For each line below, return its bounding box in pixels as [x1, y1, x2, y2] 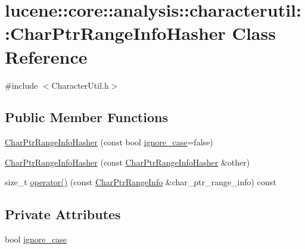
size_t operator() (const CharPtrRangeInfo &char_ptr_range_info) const [5, 176, 276, 188]
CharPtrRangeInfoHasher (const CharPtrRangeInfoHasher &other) [5, 155, 250, 168]
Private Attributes [5, 205, 121, 223]
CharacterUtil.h [51, 79, 109, 91]
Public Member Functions [5, 108, 168, 126]
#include [5, 79, 38, 91]
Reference [5, 44, 88, 69]
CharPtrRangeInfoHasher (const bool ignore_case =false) [5, 136, 213, 148]
